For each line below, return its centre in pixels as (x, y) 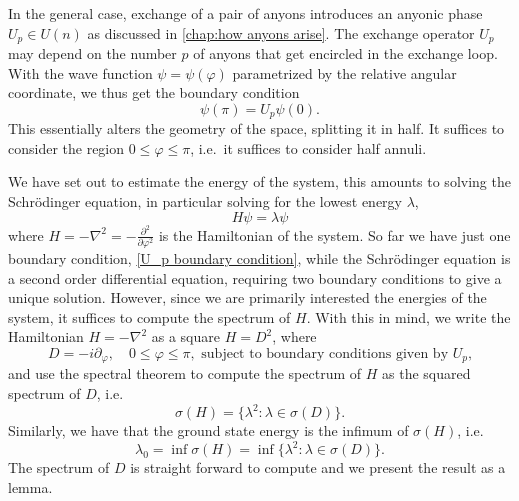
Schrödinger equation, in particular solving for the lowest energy (205, 201)
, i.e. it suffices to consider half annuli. (308, 147)
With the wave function (80, 72)
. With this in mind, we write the (408, 316)
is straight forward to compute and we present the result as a (318, 467)
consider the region (66, 147)
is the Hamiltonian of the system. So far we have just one (334, 234)
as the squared (426, 373)
